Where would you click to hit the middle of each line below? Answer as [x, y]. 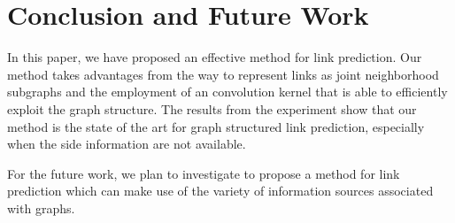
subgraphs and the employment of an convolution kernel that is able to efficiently [227, 92]
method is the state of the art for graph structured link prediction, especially [216, 126]
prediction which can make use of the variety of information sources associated [220, 191]
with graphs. [41, 208]
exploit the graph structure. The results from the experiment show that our [212, 108]
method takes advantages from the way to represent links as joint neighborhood [223, 74]
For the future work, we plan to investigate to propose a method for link [204, 173]
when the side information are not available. [127, 144]
